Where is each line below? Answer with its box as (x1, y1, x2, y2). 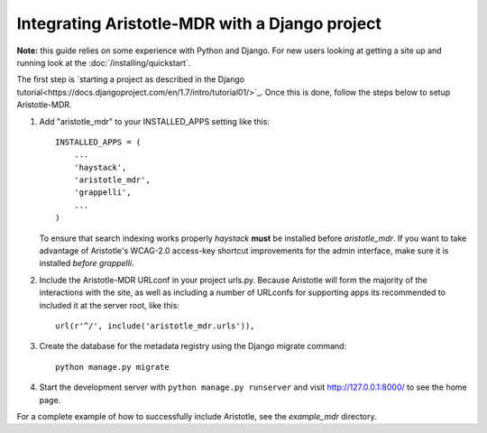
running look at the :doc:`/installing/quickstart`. (16, 57, 191, 68)
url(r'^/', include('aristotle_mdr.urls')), (55, 320, 256, 331)
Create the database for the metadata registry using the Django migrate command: (39, 341, 347, 352)
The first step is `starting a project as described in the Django (16, 74, 245, 85)
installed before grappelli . (39, 258, 134, 269)
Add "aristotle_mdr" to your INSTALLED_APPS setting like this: (39, 115, 271, 126)
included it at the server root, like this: (39, 299, 180, 310)
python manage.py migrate (55, 362, 170, 372)
